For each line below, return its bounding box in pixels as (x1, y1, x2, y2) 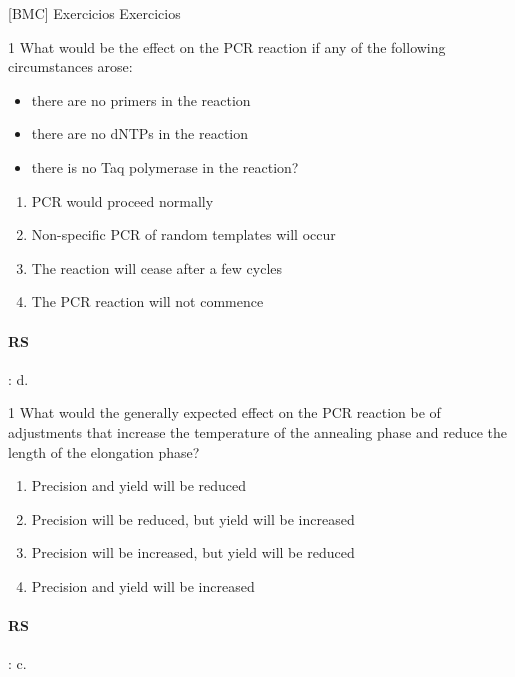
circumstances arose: (8, 56, 133, 77)
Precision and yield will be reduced (31, 475, 247, 496)
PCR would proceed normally (31, 190, 214, 211)
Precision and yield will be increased (31, 575, 255, 596)
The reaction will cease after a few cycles (31, 257, 283, 278)
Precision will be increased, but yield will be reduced (31, 542, 355, 563)
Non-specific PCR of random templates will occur (31, 224, 336, 245)
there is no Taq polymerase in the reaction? (31, 156, 299, 177)
